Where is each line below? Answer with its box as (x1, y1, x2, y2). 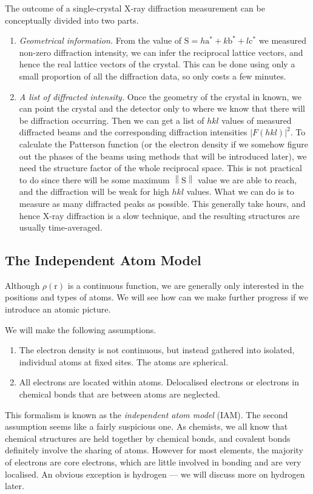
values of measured (221, 113, 292, 126)
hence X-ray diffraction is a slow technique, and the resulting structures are (19, 209, 300, 222)
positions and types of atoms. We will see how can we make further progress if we (5, 291, 308, 303)
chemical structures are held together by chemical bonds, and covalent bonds (5, 431, 291, 444)
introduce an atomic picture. (5, 303, 111, 316)
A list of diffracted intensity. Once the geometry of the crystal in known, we (19, 90, 301, 103)
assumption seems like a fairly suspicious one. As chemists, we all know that (5, 420, 288, 433)
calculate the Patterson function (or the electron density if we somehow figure (19, 137, 308, 150)
